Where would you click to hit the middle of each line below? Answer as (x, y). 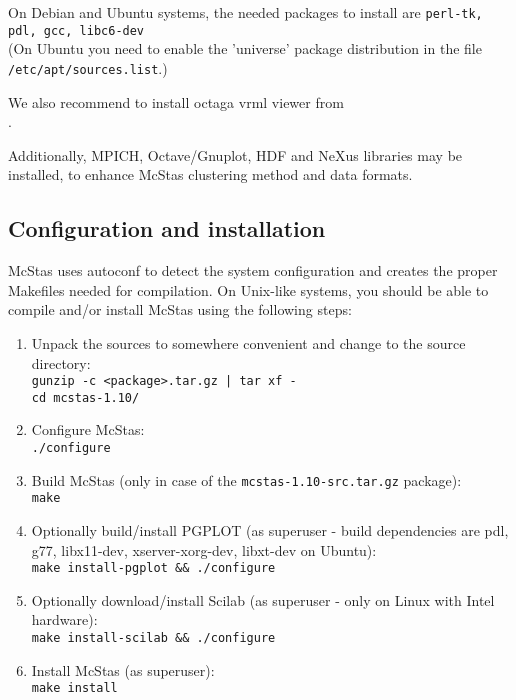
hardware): (64, 619)
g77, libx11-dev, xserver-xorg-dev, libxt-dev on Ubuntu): (204, 549)
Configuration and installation (167, 228)
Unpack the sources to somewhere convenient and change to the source (248, 342)
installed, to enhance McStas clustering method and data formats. (210, 174)
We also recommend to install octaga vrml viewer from (176, 101)
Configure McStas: (88, 429)
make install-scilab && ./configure (153, 638)
